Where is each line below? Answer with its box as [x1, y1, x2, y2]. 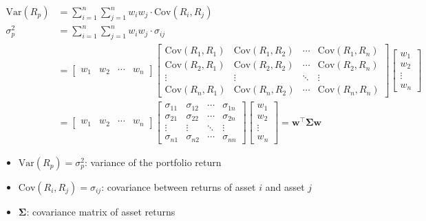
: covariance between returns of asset [101, 179, 256, 194]
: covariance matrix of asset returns [26, 204, 175, 218]
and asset [265, 179, 305, 194]
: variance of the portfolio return [85, 154, 222, 169]
